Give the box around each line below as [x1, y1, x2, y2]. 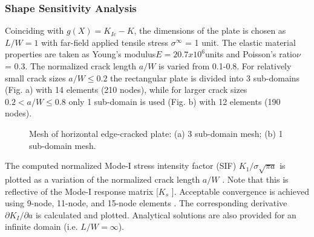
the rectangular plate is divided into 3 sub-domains [110, 71, 300, 84]
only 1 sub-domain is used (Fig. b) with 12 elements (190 [68, 95, 281, 107]
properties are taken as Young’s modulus [5, 48, 156, 60]
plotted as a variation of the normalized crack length [5, 172, 200, 185]
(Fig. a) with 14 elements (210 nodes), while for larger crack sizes [5, 83, 247, 96]
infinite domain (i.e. [5, 220, 78, 233]
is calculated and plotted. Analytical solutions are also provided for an [35, 208, 296, 221]
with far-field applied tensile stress [41, 36, 169, 48]
